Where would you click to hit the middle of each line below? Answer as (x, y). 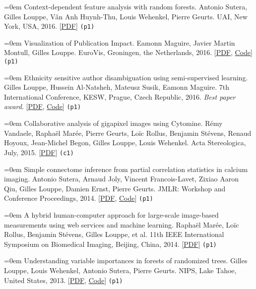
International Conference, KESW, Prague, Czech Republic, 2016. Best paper (120, 96)
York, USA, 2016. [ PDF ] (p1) (49, 26)
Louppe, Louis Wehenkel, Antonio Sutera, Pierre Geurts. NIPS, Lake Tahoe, (120, 270)
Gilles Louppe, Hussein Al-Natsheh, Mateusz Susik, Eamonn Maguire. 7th (117, 87)
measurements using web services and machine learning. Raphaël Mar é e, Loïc (122, 224)
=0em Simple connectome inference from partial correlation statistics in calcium (126, 169)
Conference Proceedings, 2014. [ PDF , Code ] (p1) (79, 198)
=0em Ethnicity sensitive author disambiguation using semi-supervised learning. (126, 77)
